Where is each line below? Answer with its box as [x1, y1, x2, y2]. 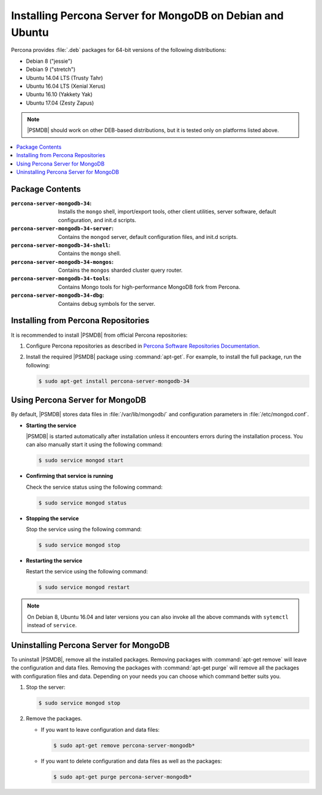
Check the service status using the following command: [26, 483, 163, 490]
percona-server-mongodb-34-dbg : [11, 291, 104, 299]
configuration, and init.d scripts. [58, 216, 137, 223]
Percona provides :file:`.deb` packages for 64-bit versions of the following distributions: [11, 47, 227, 54]
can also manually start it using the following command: [26, 441, 163, 448]
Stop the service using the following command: [26, 526, 142, 533]
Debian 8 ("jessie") [26, 57, 73, 65]
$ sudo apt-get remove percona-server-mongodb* [53, 742, 195, 749]
